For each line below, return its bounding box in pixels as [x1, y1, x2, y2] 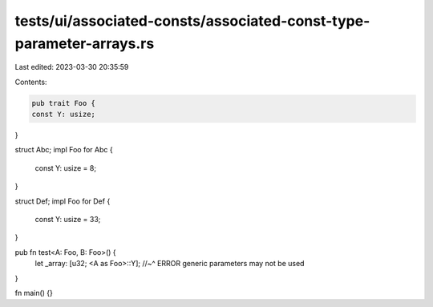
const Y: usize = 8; [34, 163, 96, 172]
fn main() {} [14, 289, 54, 297]
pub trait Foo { [31, 99, 96, 107]
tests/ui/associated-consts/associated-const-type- [14, 12, 370, 30]
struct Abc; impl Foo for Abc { [14, 145, 113, 155]
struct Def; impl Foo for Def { [14, 196, 111, 206]
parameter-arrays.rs [14, 34, 155, 52]
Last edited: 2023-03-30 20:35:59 [14, 63, 129, 72]
